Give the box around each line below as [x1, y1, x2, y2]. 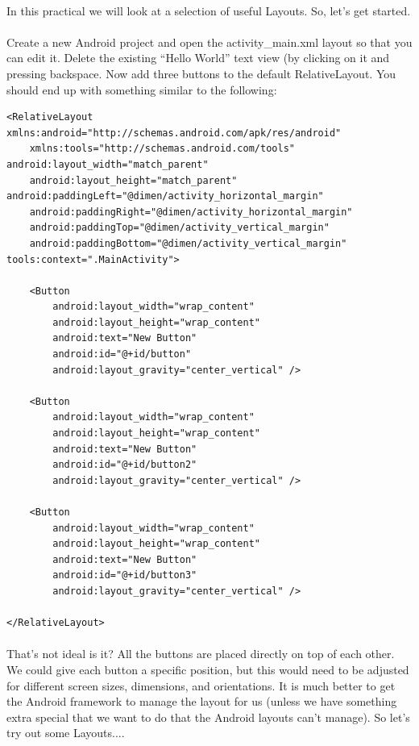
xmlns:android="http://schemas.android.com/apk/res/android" [6, 127, 342, 139]
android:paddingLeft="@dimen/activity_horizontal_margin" [6, 190, 324, 202]
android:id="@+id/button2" [52, 459, 197, 471]
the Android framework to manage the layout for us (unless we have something [6, 693, 397, 710]
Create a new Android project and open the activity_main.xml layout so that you [6, 33, 413, 50]
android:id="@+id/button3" [52, 569, 197, 581]
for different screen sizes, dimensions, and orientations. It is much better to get [6, 677, 396, 694]
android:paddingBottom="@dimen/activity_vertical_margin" [29, 237, 347, 249]
